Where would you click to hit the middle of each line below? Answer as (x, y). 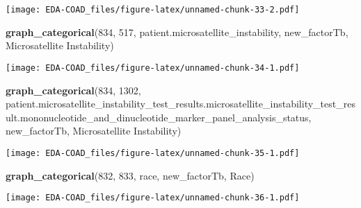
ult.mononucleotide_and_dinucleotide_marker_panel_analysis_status (157, 117)
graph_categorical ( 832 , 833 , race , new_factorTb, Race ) (130, 175)
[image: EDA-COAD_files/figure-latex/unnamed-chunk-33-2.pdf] (153, 10)
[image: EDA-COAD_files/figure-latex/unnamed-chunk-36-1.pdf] (153, 198)
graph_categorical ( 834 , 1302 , (73, 90)
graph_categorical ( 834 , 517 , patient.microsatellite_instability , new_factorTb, (177, 32)
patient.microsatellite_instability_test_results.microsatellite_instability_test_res (180, 104)
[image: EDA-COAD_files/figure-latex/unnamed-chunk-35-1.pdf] (153, 153)
